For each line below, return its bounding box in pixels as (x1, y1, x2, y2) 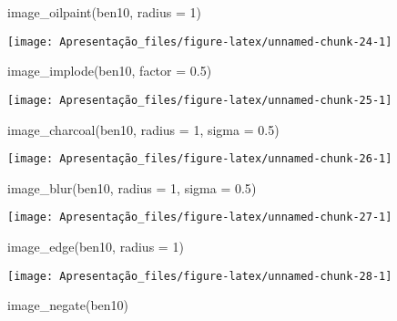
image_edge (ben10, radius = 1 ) (7, 237, 184, 255)
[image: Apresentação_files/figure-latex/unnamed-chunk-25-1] (7, 93, 392, 107)
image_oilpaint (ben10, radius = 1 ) (7, 3, 201, 21)
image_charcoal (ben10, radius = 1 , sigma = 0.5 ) (7, 119, 280, 139)
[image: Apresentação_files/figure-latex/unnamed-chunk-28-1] (7, 269, 392, 283)
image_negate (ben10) (7, 295, 129, 315)
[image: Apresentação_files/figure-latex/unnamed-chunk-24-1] (7, 35, 392, 48)
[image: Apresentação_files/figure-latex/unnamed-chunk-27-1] (7, 211, 392, 224)
